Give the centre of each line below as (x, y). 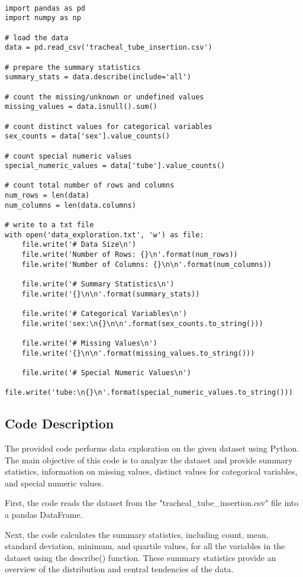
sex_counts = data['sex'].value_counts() (88, 136)
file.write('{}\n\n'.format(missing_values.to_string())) (138, 353)
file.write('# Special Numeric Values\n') (106, 373)
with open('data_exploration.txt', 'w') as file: (104, 235)
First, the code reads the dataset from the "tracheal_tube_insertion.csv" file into (152, 503)
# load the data (37, 38)
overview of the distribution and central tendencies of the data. (119, 569)
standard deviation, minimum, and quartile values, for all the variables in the (145, 546)
